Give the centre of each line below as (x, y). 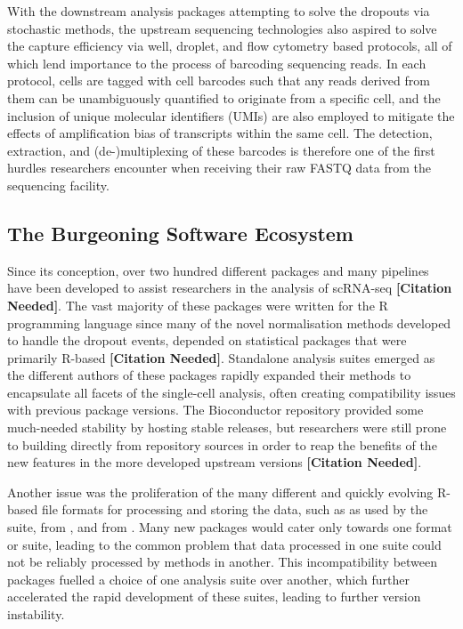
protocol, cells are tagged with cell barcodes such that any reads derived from (219, 81)
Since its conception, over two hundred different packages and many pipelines (218, 270)
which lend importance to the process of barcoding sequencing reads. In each (217, 63)
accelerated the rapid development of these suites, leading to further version (214, 597)
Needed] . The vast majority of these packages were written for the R (198, 305)
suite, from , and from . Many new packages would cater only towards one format (230, 527)
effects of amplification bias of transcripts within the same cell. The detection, (220, 133)
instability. (36, 614)
